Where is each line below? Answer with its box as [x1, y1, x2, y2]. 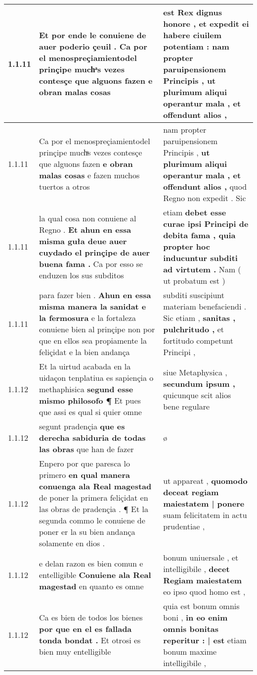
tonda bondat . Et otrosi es [39, 634, 141, 646]
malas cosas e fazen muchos [39, 169, 140, 181]
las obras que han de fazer [39, 443, 134, 455]
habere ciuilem [163, 29, 222, 41]
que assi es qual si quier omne [39, 406, 142, 417]
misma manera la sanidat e [39, 301, 146, 312]
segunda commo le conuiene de [39, 515, 145, 526]
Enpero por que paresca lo [39, 458, 130, 469]
